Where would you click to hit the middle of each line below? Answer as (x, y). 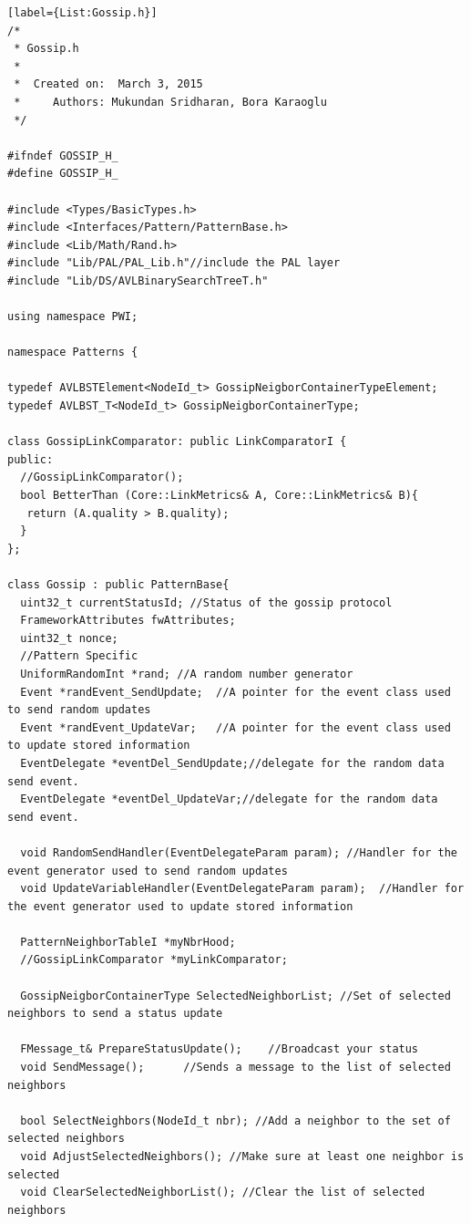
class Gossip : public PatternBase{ (118, 585)
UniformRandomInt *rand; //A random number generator (187, 674)
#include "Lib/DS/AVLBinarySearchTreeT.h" (138, 280)
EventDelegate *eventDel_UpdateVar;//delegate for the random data (229, 799)
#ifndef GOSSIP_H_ (63, 156)
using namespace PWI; (73, 317)
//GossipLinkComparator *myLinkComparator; (154, 960)
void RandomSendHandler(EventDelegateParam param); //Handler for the (239, 852)
